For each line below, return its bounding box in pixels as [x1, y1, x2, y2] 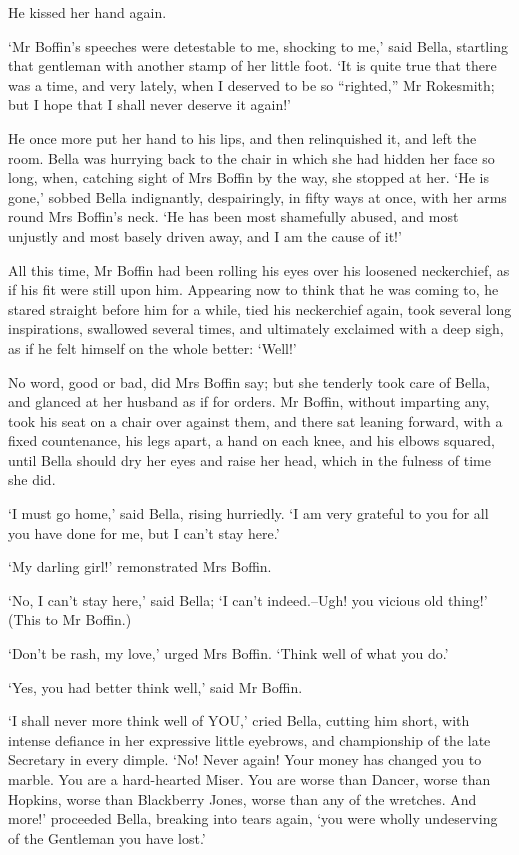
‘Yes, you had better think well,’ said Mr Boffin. [8, 676, 303, 697]
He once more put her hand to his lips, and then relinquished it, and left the [8, 127, 477, 148]
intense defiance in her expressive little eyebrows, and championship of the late [8, 729, 491, 750]
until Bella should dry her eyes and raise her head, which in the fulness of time [8, 449, 491, 470]
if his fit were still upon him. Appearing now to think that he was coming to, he [8, 279, 499, 300]
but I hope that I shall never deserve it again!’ [8, 94, 291, 115]
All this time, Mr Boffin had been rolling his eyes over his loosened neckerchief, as [8, 259, 510, 280]
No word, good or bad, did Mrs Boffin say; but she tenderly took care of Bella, [8, 371, 490, 392]
